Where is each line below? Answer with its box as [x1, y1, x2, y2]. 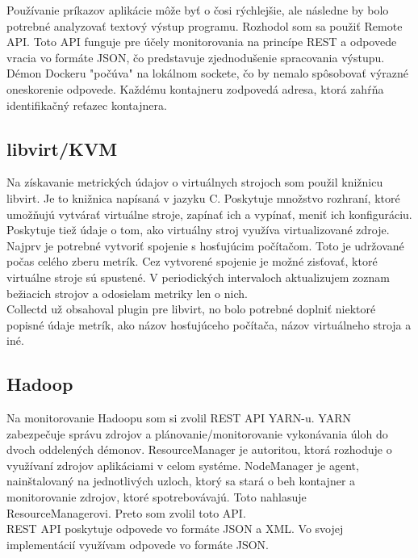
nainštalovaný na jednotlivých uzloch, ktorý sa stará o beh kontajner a [6, 472, 356, 489]
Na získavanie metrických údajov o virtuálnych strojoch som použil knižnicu [6, 174, 383, 191]
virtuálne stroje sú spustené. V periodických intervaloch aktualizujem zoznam [6, 268, 390, 285]
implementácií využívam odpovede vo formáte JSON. [6, 535, 269, 552]
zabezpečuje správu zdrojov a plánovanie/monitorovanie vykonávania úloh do [6, 425, 388, 442]
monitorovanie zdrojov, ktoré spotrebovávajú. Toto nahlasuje [6, 489, 307, 506]
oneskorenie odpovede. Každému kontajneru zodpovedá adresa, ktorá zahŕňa [6, 80, 384, 97]
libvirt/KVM [6, 136, 118, 161]
